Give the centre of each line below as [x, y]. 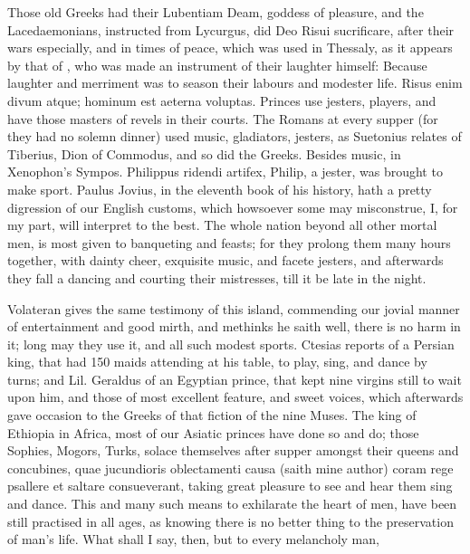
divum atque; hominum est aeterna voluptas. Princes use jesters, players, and [222, 100]
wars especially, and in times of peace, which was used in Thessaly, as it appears [230, 48]
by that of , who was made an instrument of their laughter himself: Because [217, 65]
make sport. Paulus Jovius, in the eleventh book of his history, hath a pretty [220, 189]
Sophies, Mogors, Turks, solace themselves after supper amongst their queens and [233, 450]
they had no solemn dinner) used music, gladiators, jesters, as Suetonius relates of [235, 136]
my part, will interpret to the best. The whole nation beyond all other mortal [222, 225]
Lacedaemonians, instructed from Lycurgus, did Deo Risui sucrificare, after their [231, 29]
